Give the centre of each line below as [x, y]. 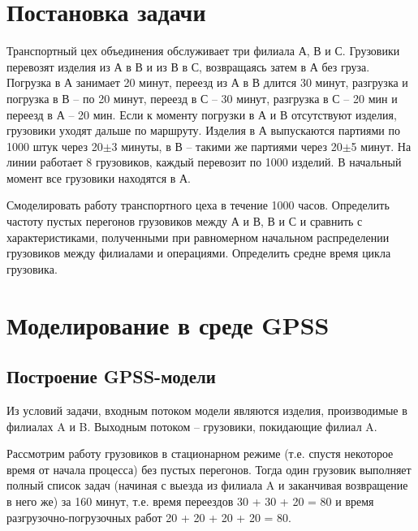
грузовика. [32, 268]
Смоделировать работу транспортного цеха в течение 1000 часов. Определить [198, 205]
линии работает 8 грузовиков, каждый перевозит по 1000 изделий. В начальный [204, 162]
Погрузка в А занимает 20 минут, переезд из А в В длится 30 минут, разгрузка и [207, 82]
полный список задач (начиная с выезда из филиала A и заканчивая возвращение [207, 485]
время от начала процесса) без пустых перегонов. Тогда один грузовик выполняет [209, 469]
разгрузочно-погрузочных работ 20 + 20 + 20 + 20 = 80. [149, 517]
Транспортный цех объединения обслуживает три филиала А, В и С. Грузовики [203, 51]
